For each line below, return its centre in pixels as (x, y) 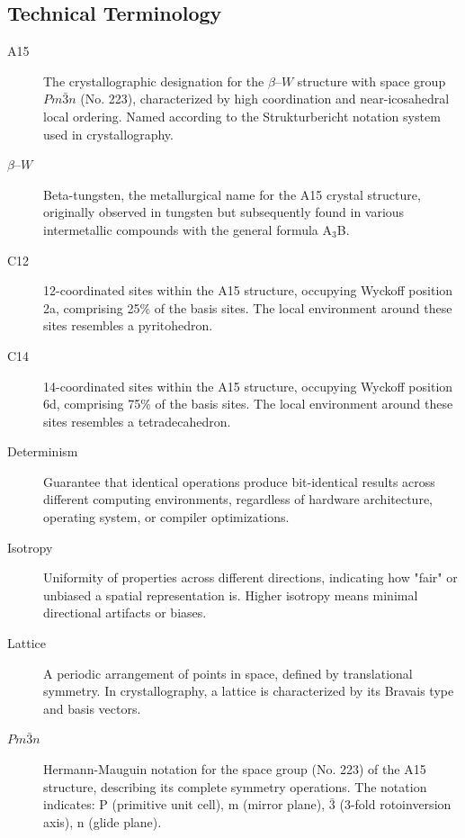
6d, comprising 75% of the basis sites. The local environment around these (248, 404)
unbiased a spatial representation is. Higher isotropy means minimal (231, 595)
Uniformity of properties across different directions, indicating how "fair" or (250, 577)
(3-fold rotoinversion (395, 804)
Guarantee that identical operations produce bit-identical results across (239, 481)
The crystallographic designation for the (154, 81)
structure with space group (371, 81)
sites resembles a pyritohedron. (128, 325)
